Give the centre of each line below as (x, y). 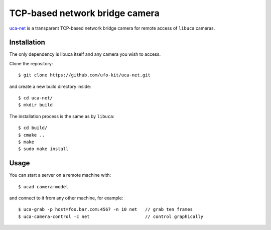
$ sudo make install (43, 149)
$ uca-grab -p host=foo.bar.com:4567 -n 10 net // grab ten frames (106, 209)
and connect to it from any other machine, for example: (66, 198)
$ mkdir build (35, 105)
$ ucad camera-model (43, 187)
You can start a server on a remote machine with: (60, 175)
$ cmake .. (32, 135)
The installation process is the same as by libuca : (62, 116)
